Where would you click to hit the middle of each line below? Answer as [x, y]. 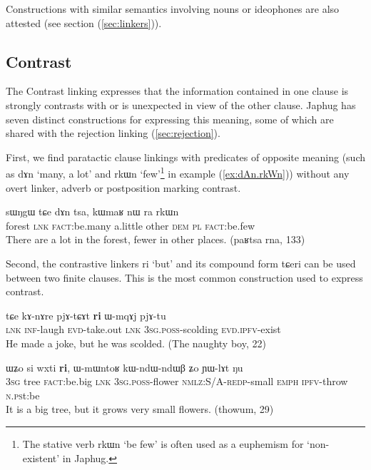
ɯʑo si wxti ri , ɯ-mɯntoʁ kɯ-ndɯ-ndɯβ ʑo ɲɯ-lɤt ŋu [124, 367]
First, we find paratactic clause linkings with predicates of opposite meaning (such [185, 157]
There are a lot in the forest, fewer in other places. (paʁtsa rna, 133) [156, 239]
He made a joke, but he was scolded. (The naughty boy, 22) [136, 343]
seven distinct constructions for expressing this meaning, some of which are [170, 119]
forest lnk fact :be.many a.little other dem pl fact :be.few [131, 225]
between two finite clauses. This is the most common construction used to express [184, 277]
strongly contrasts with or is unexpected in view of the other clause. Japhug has [181, 104]
